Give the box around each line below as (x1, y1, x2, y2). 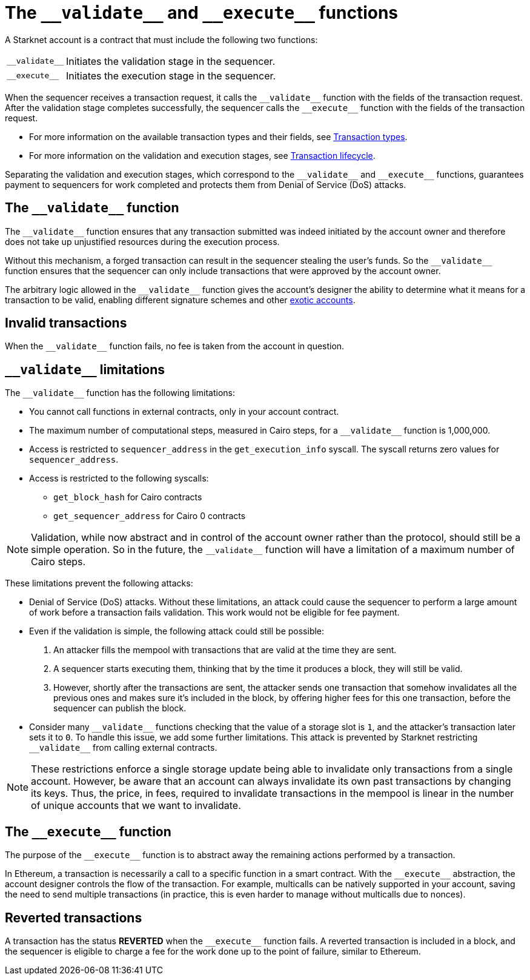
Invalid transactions (5, 315, 127, 331)
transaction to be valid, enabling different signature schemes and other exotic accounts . (5, 294, 356, 305)
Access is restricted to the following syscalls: (29, 473, 209, 484)
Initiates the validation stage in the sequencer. (65, 55, 276, 67)
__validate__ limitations (5, 361, 165, 377)
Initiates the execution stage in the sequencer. (65, 69, 276, 82)
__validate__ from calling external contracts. (29, 742, 217, 753)
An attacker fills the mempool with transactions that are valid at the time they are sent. (53, 645, 397, 656)
